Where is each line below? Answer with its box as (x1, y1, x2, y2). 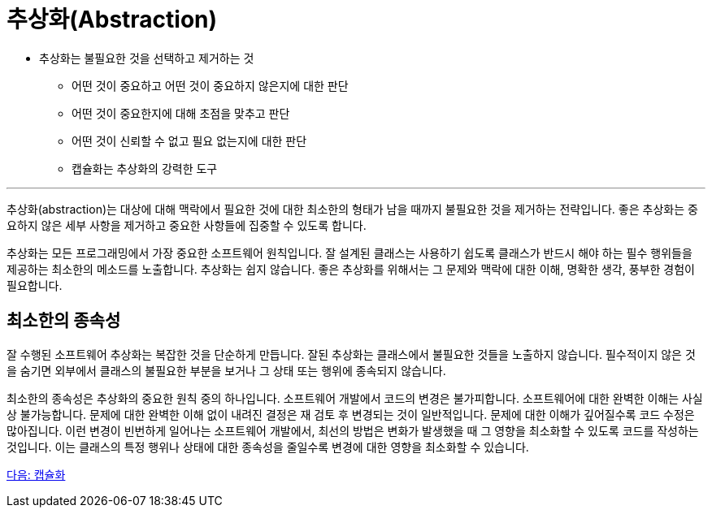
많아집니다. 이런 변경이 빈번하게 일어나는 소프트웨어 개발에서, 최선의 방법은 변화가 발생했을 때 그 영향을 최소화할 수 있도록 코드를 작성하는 (7, 423, 699, 438)
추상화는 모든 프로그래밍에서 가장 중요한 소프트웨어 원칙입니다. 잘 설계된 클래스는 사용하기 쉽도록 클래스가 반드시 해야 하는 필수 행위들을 (7, 245, 692, 260)
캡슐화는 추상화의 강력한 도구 (72, 161, 218, 175)
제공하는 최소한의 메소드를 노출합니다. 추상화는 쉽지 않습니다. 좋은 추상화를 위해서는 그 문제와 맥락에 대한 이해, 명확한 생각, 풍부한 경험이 (7, 261, 695, 276)
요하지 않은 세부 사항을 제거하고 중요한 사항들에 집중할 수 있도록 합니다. (7, 218, 367, 232)
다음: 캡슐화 (7, 467, 66, 482)
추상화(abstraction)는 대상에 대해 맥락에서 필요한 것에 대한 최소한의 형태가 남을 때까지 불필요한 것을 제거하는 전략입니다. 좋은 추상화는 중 (7, 201, 698, 216)
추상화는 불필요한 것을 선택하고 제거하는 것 (39, 50, 254, 65)
